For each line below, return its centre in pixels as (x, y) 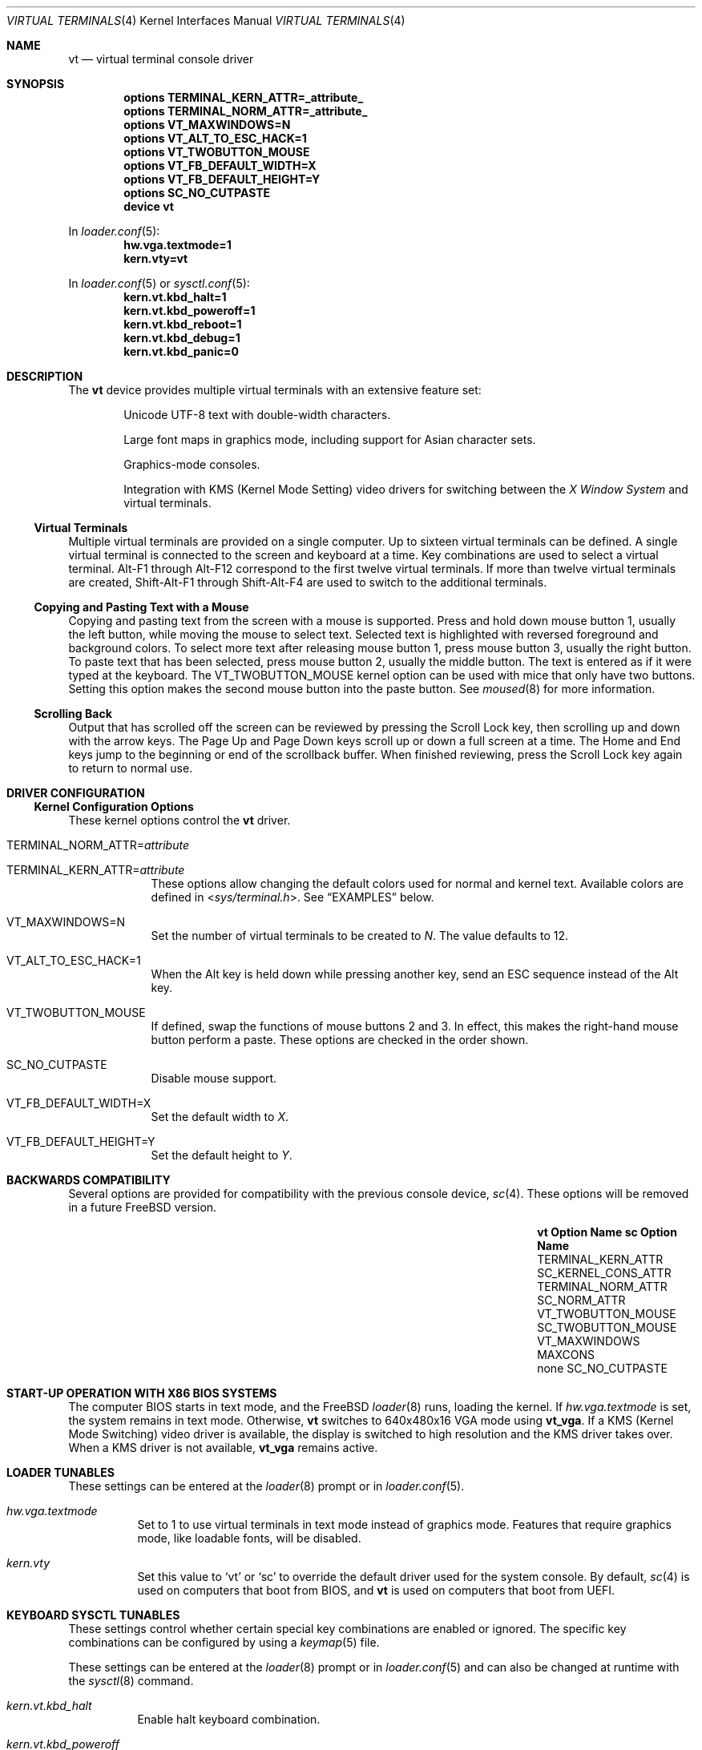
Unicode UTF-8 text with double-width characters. (257, 415)
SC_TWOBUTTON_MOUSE (607, 1327)
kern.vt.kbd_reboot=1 (183, 324)
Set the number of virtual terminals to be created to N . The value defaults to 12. (360, 935)
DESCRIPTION (45, 376)
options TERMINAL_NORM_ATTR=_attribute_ (246, 111)
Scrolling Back (73, 714)
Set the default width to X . (220, 1117)
